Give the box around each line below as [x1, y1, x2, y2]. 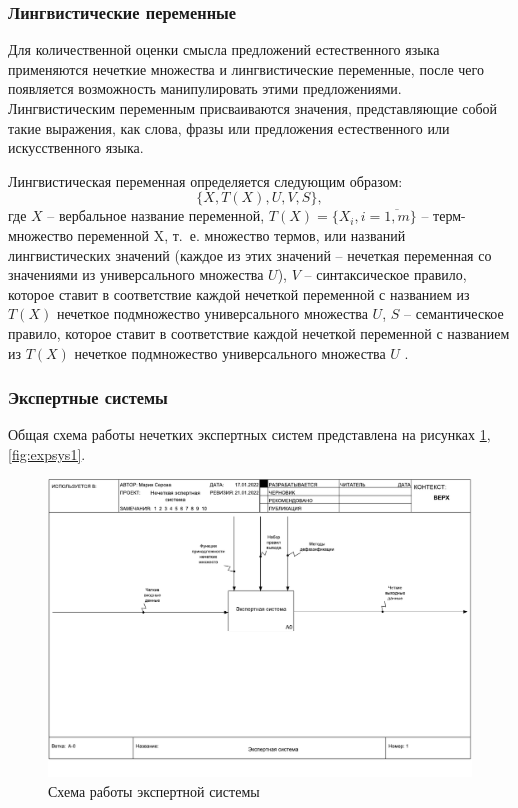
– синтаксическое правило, [304, 264, 467, 285]
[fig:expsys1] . [8, 443, 86, 464]
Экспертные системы [8, 385, 168, 410]
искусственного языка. [8, 137, 144, 158]
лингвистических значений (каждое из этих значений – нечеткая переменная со [8, 244, 492, 265]
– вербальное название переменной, [47, 205, 265, 226]
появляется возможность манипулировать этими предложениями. [8, 78, 402, 99]
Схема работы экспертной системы [48, 780, 260, 801]
